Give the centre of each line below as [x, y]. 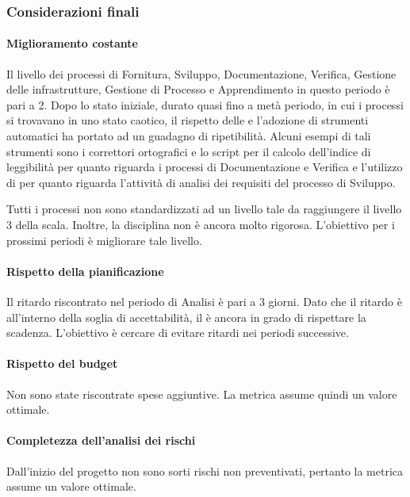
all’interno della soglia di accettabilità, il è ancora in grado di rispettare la [186, 317]
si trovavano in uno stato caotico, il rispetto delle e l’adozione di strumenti [188, 120]
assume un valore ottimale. [71, 486]
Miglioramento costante [72, 43]
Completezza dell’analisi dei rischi [101, 440]
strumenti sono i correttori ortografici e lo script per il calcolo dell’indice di [189, 151]
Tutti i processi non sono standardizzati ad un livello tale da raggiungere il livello [204, 209]
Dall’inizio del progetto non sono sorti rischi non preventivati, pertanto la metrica [205, 470]
